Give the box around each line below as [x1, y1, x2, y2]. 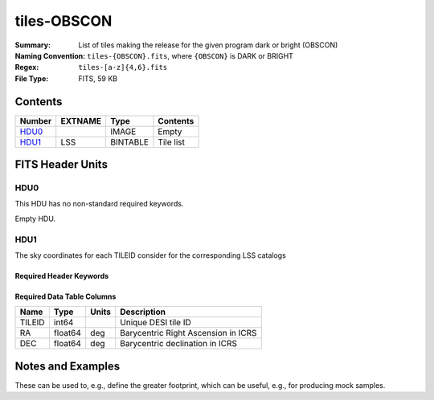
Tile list [158, 137, 185, 148]
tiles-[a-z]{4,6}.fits [78, 63, 168, 72]
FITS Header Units [14, 157, 108, 172]
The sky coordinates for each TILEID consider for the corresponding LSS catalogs [14, 250, 287, 260]
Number [19, 115, 52, 126]
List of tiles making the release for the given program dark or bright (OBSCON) [78, 40, 338, 50]
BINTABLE [109, 137, 149, 148]
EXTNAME [60, 115, 102, 126]
